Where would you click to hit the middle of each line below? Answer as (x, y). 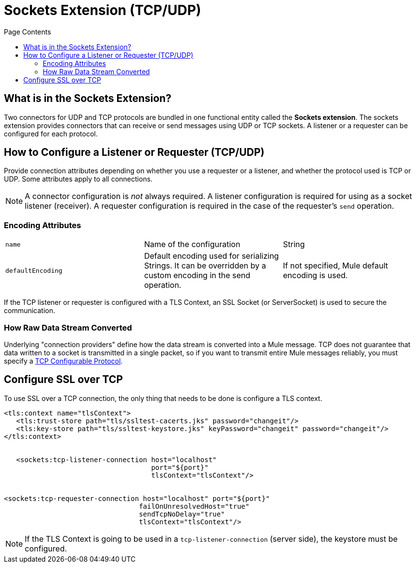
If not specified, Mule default (335, 266)
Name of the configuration (192, 244)
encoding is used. (315, 275)
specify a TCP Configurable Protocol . (63, 361)
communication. (30, 311)
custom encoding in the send (197, 275)
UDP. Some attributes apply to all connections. (78, 179)
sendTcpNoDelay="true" (182, 514)
